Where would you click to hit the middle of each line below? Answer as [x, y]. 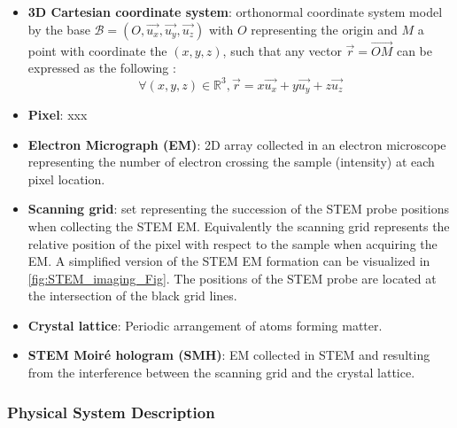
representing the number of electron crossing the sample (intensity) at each [231, 162]
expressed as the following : [102, 68]
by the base [59, 29]
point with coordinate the [97, 50]
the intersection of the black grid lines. [132, 296]
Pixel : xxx [58, 114]
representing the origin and [324, 29]
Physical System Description [111, 412]
